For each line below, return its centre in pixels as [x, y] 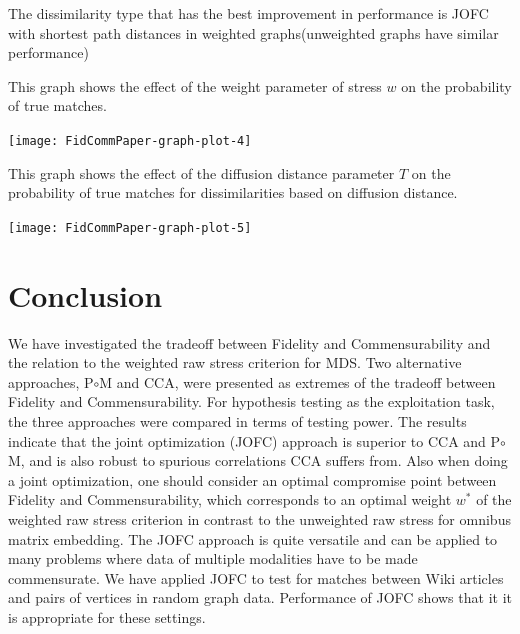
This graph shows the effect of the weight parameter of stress [195, 85]
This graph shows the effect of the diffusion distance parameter [201, 172]
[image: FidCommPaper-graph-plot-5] [130, 227]
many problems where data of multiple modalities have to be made [213, 558]
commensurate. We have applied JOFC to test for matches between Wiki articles [256, 577]
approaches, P [51, 381]
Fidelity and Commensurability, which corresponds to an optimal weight [230, 499]
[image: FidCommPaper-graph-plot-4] [130, 140]
